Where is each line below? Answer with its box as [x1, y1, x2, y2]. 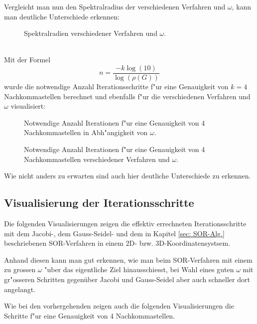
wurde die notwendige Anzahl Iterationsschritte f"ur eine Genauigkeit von [4, 81, 229, 92]
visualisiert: [10, 101, 46, 111]
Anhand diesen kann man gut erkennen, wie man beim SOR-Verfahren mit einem [4, 254, 253, 265]
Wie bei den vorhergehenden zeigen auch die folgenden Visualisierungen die [4, 301, 234, 311]
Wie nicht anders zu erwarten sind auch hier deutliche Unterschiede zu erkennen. [4, 170, 251, 181]
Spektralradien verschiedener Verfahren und [24, 28, 157, 38]
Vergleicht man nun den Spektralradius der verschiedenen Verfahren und [4, 1, 226, 11]
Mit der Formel [4, 54, 51, 65]
